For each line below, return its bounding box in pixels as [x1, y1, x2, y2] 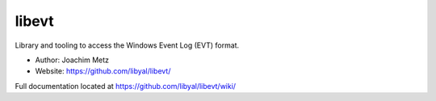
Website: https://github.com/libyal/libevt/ [35, 66, 171, 76]
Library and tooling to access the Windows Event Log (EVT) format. [15, 40, 240, 50]
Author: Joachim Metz [35, 55, 109, 65]
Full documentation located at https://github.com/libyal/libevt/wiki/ [15, 81, 237, 90]
